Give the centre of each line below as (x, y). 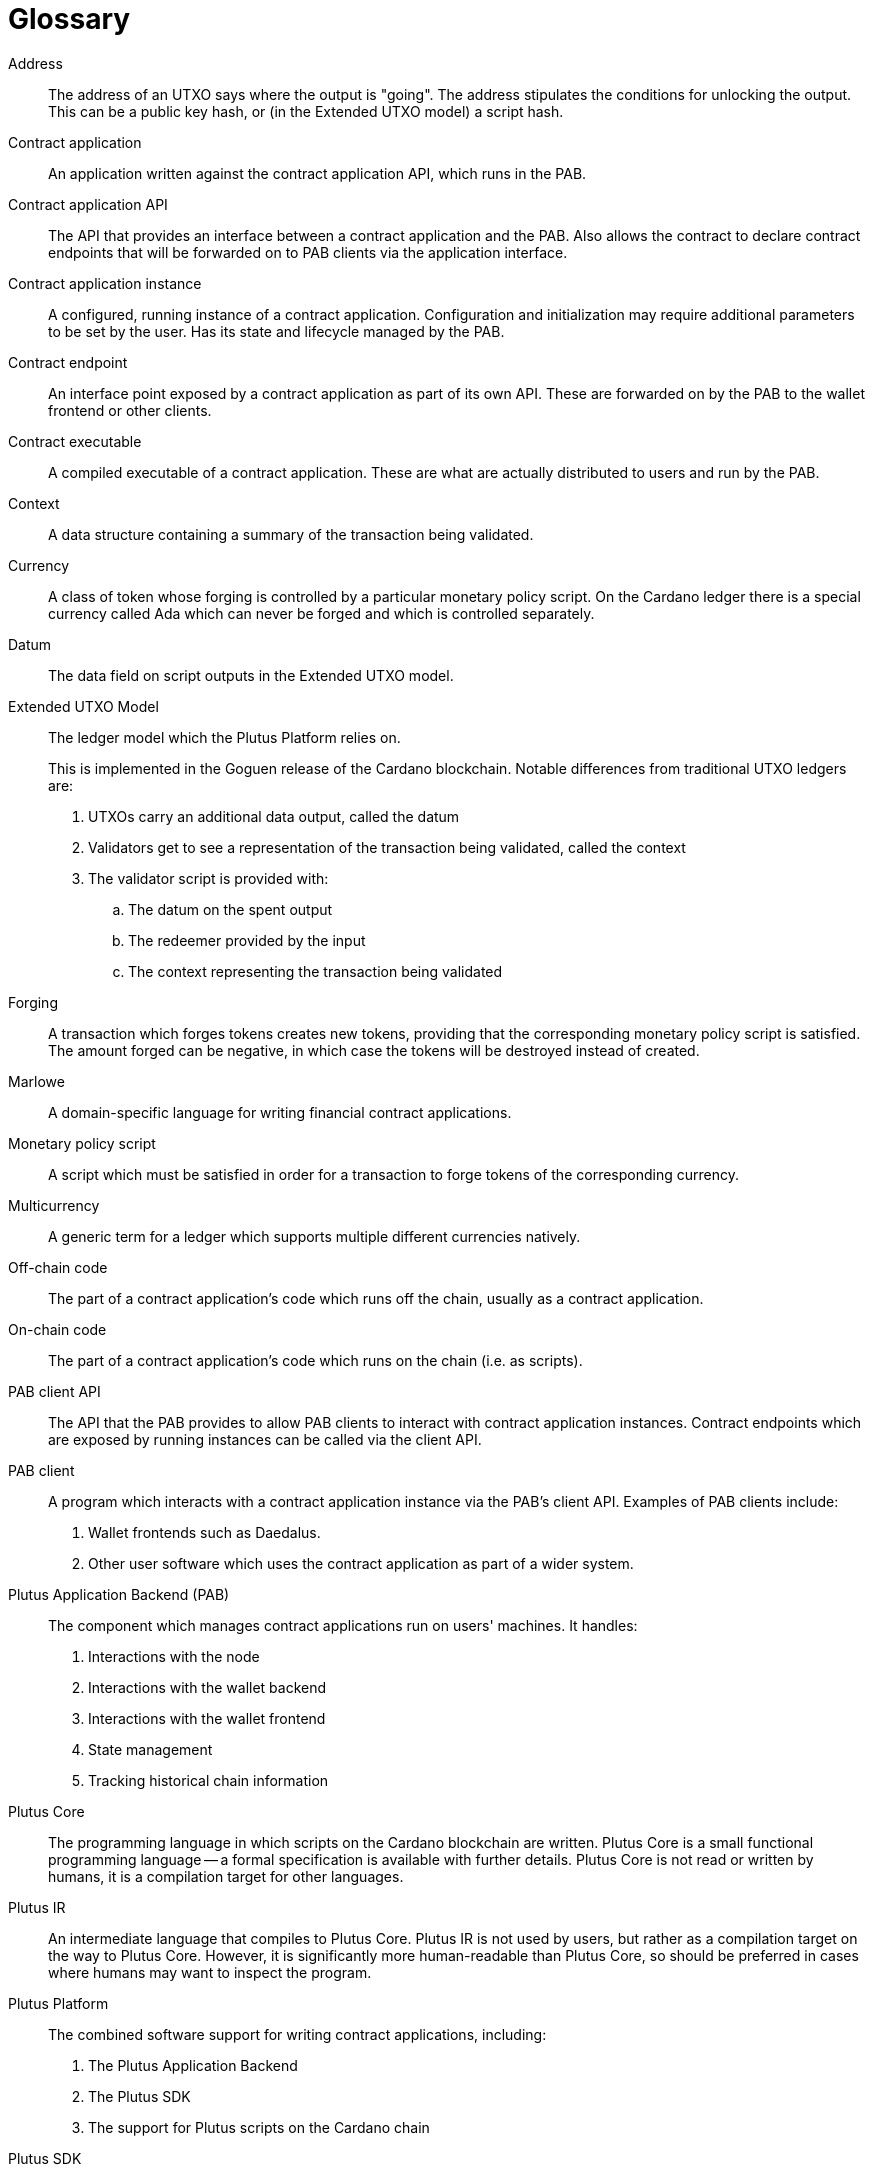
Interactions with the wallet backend (207, 1687)
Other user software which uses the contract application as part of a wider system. (361, 1563)
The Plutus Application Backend (193, 2065)
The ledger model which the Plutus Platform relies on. (224, 737)
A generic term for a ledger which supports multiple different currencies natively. (314, 1236)
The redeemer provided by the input (247, 940)
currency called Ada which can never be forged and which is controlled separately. (321, 613)
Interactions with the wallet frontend (207, 1718)
